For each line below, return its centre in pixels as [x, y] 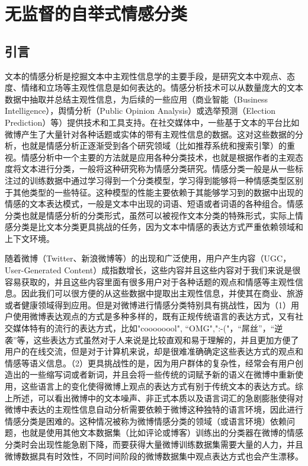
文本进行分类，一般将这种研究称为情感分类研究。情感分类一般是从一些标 [162, 169]
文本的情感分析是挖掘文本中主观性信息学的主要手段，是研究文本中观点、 [146, 76]
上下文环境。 [30, 238]
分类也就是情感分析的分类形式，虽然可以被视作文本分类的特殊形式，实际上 [150, 215]
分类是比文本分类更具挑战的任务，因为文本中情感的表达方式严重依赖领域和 [158, 227]
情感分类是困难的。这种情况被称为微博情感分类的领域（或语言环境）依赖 [146, 421]
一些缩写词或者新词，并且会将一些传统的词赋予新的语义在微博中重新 [162, 374]
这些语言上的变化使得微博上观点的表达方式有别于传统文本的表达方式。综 [162, 386]
